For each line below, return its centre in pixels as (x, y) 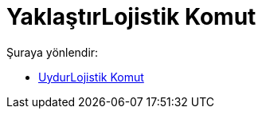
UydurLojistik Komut (91, 77)
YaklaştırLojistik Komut (131, 17)
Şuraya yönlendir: (53, 52)
